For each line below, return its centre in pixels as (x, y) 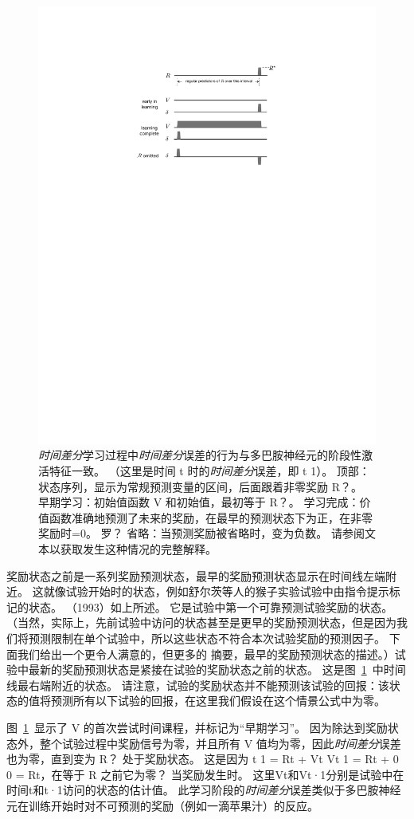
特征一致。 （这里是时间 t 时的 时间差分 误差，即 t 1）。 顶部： (209, 471)
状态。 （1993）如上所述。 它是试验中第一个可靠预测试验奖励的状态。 (211, 606)
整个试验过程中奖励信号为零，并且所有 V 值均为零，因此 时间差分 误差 (220, 743)
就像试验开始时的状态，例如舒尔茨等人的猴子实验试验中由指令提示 (216, 591)
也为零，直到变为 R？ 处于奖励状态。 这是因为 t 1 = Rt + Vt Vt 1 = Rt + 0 (203, 759)
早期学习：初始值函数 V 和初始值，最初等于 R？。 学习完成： (199, 502)
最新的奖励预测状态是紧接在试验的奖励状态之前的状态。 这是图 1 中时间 (217, 669)
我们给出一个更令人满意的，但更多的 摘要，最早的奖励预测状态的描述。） (206, 654)
